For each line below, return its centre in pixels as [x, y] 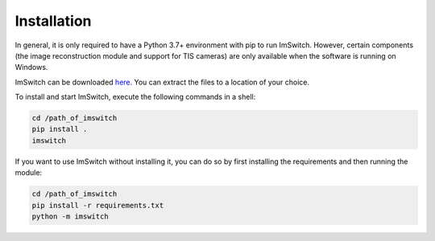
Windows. [31, 67]
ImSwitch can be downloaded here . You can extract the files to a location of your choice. [162, 82]
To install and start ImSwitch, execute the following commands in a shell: [135, 97]
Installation [53, 21]
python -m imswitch [70, 216]
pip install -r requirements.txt [98, 205]
